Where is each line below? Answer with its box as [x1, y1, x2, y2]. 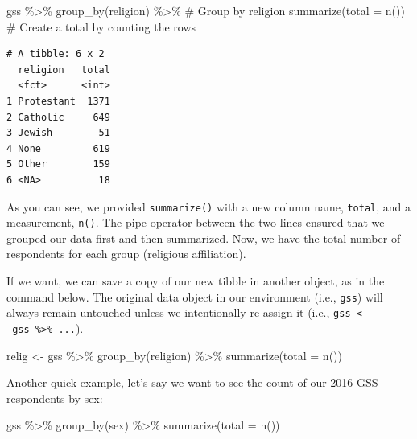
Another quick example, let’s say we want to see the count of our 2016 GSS [6, 374, 378, 391]
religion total [18, 64, 110, 76]
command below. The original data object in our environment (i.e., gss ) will [6, 288, 383, 305]
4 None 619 [6, 142, 110, 154]
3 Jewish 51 [6, 127, 110, 139]
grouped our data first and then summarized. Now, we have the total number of [6, 229, 401, 246]
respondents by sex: [6, 389, 103, 406]
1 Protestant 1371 [6, 95, 110, 107]
